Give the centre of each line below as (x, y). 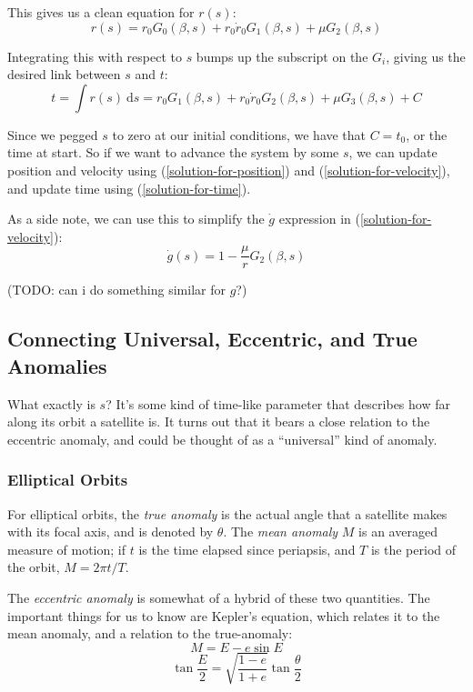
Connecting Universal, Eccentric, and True (212, 339)
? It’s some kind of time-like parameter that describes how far (278, 403)
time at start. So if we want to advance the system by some (173, 152)
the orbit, (34, 567)
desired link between (64, 74)
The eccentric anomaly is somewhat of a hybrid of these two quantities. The (219, 597)
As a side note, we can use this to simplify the (136, 219)
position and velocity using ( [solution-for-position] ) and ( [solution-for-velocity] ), (229, 170)
